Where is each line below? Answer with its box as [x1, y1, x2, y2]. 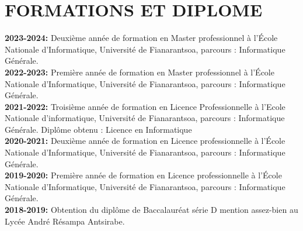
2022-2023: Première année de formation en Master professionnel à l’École [5, 65, 274, 78]
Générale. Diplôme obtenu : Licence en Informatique [5, 123, 192, 135]
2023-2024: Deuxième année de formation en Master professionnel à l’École [5, 32, 278, 44]
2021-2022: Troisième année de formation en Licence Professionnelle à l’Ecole [5, 100, 285, 112]
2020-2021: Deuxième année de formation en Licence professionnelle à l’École [5, 135, 285, 147]
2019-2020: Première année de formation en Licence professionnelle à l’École [5, 169, 282, 181]
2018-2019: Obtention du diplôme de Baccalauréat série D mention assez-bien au [5, 204, 298, 216]
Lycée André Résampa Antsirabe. [5, 215, 125, 227]
